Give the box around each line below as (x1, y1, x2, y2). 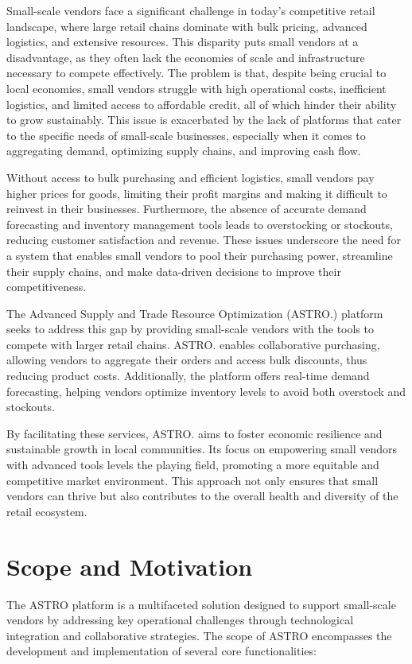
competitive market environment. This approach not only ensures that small (6, 472, 379, 488)
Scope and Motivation (6, 549, 253, 582)
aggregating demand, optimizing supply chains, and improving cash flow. (6, 142, 361, 159)
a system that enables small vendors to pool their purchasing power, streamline (6, 247, 393, 263)
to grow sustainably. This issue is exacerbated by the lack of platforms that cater (6, 111, 402, 128)
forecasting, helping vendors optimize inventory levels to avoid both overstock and (6, 382, 406, 399)
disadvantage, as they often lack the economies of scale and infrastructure (6, 49, 365, 65)
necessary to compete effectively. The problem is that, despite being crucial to (6, 64, 387, 81)
